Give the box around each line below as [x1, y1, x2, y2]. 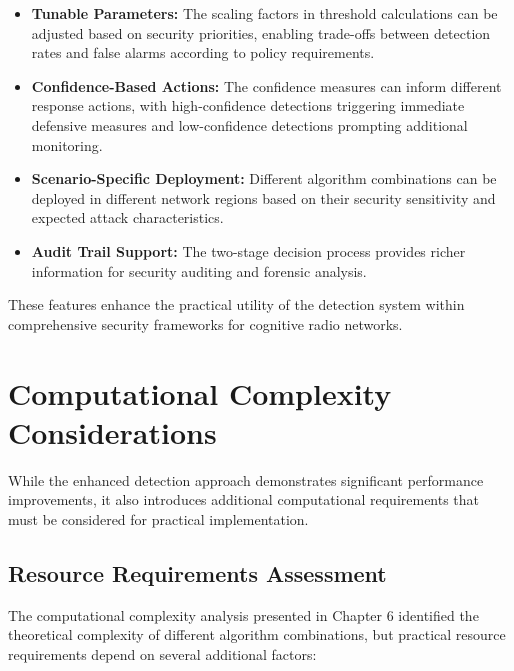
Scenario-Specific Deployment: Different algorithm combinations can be [31, 168, 497, 189]
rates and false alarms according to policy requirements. [31, 42, 375, 63]
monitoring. [31, 134, 103, 155]
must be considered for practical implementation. [8, 508, 309, 529]
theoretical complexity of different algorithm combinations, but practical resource [8, 624, 506, 645]
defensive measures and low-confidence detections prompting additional [31, 114, 468, 135]
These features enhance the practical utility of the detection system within [8, 294, 465, 315]
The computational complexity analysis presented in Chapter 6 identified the [8, 604, 479, 625]
